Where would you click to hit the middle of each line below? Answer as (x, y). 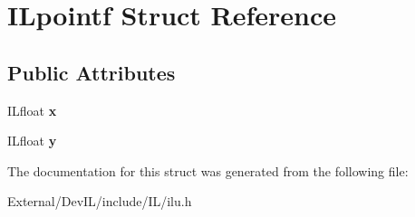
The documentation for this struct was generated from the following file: (208, 170)
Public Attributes (92, 72)
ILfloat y (32, 141)
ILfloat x (32, 110)
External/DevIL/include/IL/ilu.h (100, 201)
